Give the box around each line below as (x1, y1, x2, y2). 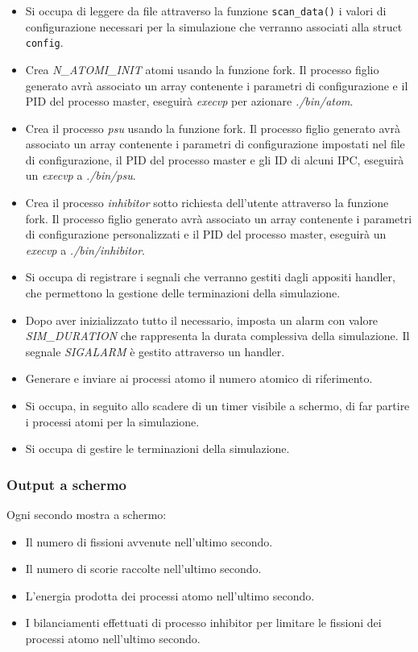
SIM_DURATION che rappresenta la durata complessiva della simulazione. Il (25, 327, 410, 344)
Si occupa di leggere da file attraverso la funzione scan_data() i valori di (25, 2, 387, 19)
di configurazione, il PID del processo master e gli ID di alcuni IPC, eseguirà (25, 151, 404, 168)
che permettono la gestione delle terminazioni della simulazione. (25, 284, 341, 301)
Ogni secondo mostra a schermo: (6, 506, 167, 522)
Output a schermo (6, 474, 126, 494)
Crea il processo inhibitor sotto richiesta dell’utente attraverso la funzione (25, 194, 389, 211)
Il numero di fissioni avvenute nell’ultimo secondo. (25, 533, 273, 550)
